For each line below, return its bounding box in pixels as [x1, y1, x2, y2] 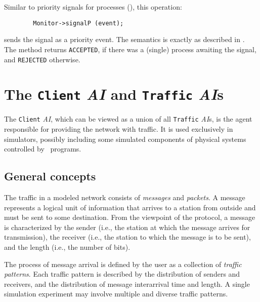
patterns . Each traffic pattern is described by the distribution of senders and [4, 269, 240, 279]
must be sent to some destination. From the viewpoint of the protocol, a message [4, 212, 255, 222]
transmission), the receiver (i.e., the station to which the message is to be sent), [4, 232, 251, 242]
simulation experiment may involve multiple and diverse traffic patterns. [4, 288, 228, 299]
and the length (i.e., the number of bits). [4, 242, 131, 252]
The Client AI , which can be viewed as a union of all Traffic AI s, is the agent [4, 114, 252, 124]
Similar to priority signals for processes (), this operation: [4, 2, 182, 12]
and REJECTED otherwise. [4, 54, 80, 64]
